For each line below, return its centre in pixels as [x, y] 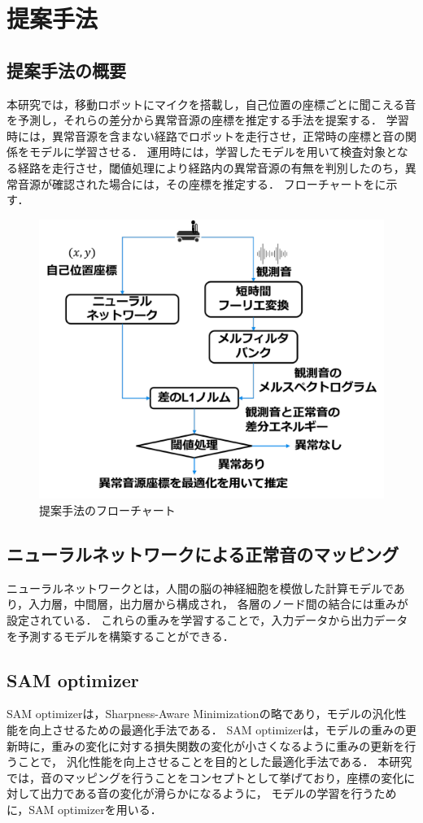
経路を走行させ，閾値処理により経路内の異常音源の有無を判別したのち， [211, 167]
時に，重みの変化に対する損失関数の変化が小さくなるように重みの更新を [211, 745]
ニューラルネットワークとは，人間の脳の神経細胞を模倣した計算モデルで [200, 588]
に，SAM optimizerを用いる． [84, 809]
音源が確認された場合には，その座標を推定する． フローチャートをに [202, 183]
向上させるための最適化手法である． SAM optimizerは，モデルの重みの [217, 729]
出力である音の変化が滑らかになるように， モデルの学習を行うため [218, 793]
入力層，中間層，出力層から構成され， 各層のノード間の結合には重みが [218, 604]
